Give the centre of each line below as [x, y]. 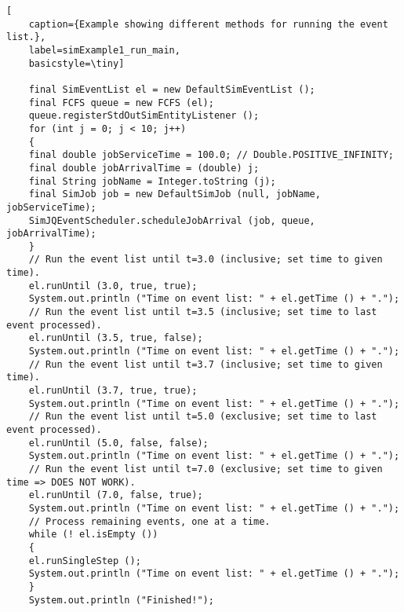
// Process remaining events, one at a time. [149, 521]
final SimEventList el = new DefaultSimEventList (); [172, 89]
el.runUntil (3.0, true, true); [113, 286]
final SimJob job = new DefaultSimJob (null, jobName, [175, 194]
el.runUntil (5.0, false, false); [118, 443]
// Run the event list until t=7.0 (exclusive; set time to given [206, 469]
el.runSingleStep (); [85, 561]
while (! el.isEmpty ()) [93, 535]
